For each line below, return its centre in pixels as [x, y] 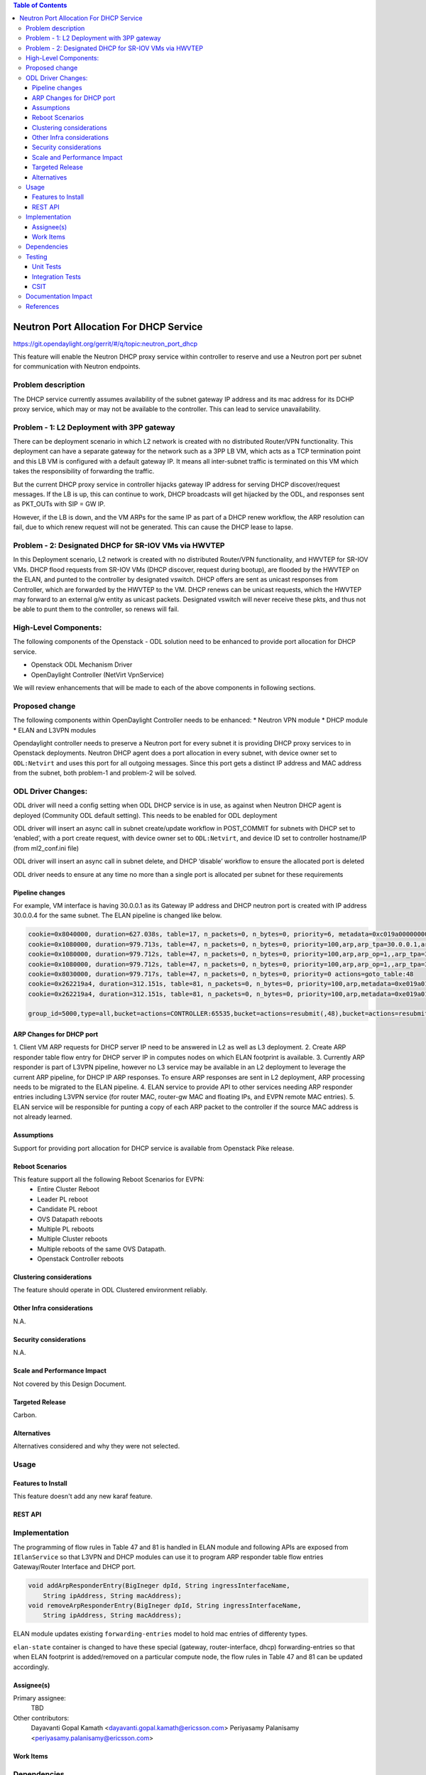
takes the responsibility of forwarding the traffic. [84, 471]
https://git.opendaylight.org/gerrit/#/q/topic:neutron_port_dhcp [105, 344]
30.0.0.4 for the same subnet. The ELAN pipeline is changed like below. [118, 915]
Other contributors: [41, 1717]
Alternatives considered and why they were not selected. [97, 1446]
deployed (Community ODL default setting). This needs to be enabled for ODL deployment [145, 815]
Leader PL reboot [62, 1199]
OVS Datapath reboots [70, 1219]
